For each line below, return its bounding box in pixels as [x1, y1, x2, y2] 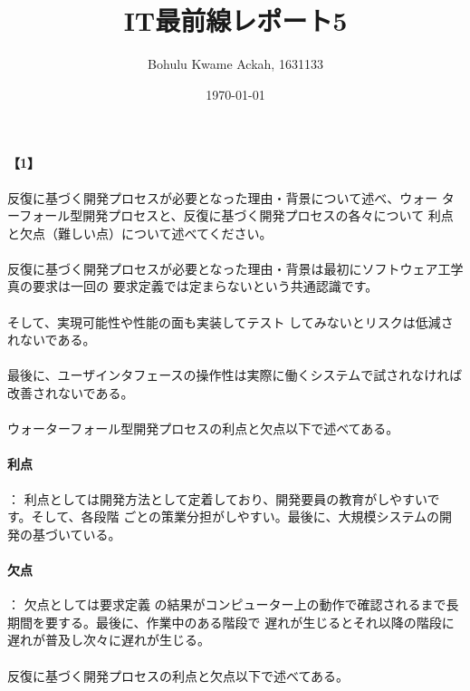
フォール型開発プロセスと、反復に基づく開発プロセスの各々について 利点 [19, 206, 454, 225]
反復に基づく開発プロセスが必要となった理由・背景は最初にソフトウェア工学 [7, 258, 464, 277]
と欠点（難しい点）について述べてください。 [7, 223, 273, 242]
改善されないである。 [7, 384, 134, 403]
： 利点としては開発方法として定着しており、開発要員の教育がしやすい [7, 489, 427, 508]
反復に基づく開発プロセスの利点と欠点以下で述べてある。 [7, 666, 350, 685]
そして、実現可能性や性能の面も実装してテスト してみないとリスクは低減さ [7, 312, 454, 331]
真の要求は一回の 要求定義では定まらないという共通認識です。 [7, 277, 379, 296]
